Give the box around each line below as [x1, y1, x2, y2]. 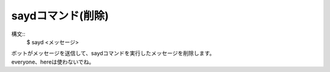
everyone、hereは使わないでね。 [11, 58, 95, 65]
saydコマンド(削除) [11, 9, 109, 22]
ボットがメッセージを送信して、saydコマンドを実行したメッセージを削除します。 [11, 50, 215, 57]
